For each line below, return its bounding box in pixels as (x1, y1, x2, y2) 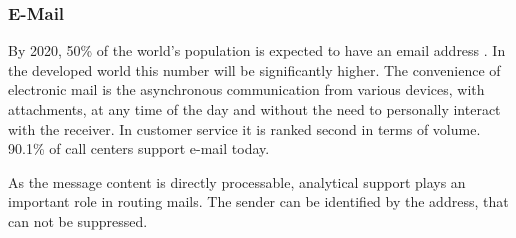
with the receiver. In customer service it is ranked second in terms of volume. (8, 118, 481, 139)
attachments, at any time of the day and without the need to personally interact (8, 99, 501, 119)
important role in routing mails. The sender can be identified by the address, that (8, 191, 509, 212)
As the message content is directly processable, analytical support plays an (8, 171, 466, 192)
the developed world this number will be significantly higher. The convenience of (8, 59, 501, 80)
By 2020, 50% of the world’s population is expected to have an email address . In (8, 40, 506, 61)
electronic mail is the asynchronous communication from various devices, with (8, 79, 485, 100)
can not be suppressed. (8, 210, 148, 231)
